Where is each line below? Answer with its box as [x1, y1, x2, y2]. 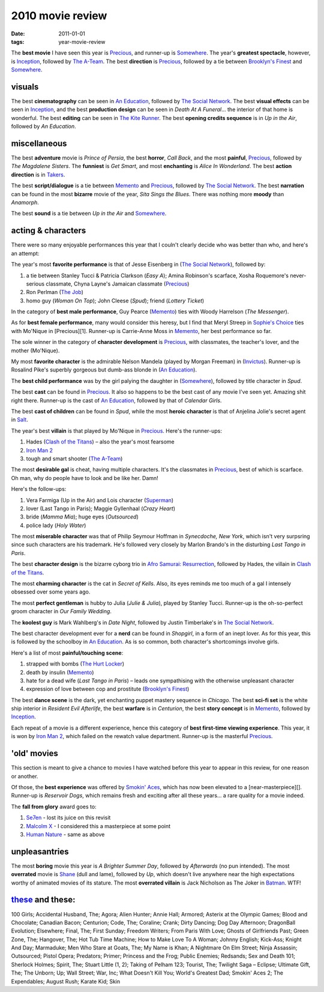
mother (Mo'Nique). [11, 347, 60, 354]
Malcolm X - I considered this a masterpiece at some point [26, 822, 171, 829]
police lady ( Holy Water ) [26, 522, 86, 529]
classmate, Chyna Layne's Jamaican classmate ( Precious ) [46, 280, 190, 287]
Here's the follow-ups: [11, 485, 67, 493]
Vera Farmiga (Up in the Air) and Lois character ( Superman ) [26, 496, 174, 504]
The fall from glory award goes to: [11, 803, 97, 810]
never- [290, 272, 307, 279]
